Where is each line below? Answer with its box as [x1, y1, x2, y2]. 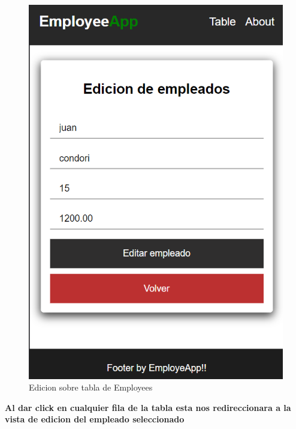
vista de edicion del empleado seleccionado [5, 413, 185, 425]
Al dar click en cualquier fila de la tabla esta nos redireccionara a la [5, 401, 291, 413]
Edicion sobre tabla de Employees [29, 381, 153, 394]
